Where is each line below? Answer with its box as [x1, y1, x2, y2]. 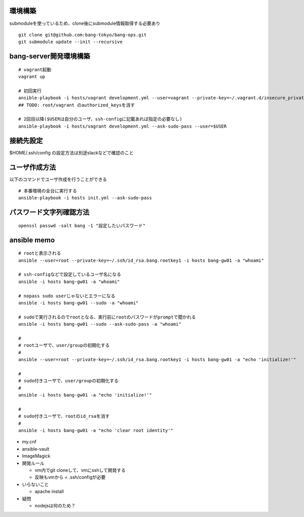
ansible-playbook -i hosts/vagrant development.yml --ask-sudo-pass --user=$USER [18, 123, 227, 129]
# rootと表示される [18, 251, 61, 256]
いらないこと [22, 481, 49, 487]
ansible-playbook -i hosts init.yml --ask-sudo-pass [18, 195, 152, 201]
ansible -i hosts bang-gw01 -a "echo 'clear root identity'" [18, 428, 173, 433]
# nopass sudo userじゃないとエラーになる [18, 293, 116, 299]
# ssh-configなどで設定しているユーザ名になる [18, 271, 122, 277]
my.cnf [22, 439, 36, 445]
